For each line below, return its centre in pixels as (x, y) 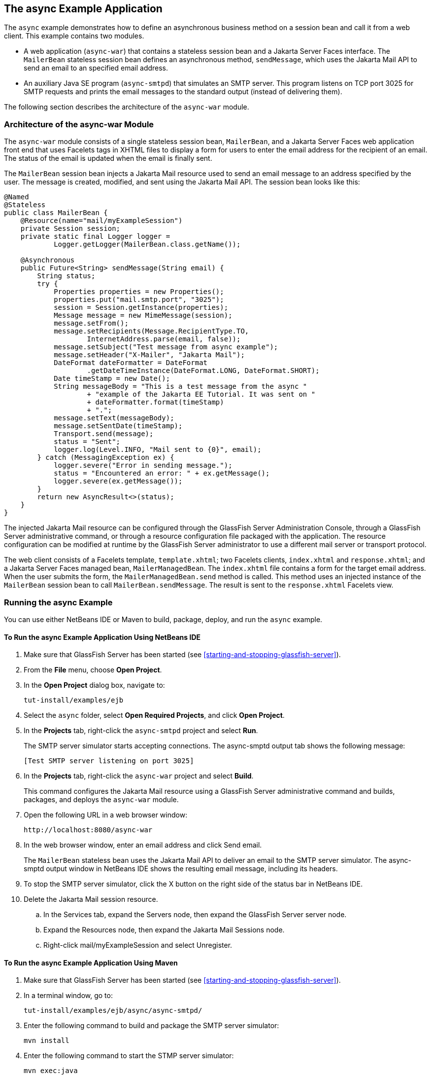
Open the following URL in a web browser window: (106, 815)
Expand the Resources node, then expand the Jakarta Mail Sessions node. (164, 930)
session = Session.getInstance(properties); (141, 308)
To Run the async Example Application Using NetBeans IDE (102, 637)
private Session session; (70, 229)
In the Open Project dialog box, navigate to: (94, 685)
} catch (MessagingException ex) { (106, 458)
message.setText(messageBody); (114, 418)
